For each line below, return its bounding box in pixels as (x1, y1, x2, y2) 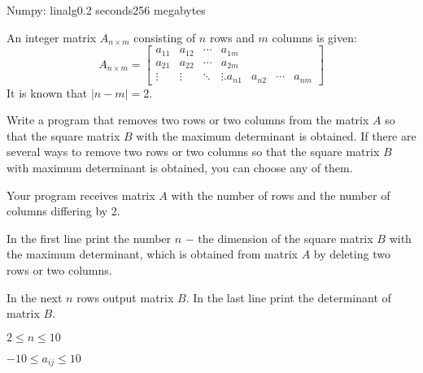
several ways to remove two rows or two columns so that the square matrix (7, 143, 380, 160)
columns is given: (272, 28, 357, 46)
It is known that (7, 84, 88, 101)
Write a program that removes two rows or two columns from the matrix (7, 111, 369, 128)
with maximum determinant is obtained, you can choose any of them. (7, 159, 353, 176)
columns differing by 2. (7, 202, 120, 219)
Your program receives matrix (7, 186, 155, 203)
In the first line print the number (7, 229, 172, 246)
